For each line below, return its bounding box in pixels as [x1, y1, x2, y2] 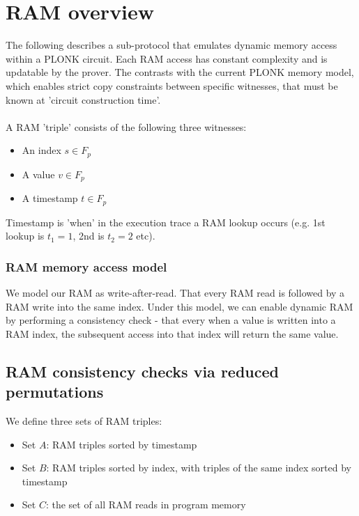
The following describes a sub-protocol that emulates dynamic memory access [6, 38, 337, 52]
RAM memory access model [6, 258, 167, 275]
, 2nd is [72, 228, 105, 243]
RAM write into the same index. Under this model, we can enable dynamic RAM [6, 299, 353, 313]
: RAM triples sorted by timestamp [46, 437, 197, 451]
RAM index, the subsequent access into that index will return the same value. [6, 326, 339, 341]
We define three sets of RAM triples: [6, 414, 162, 428]
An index [22, 143, 61, 157]
